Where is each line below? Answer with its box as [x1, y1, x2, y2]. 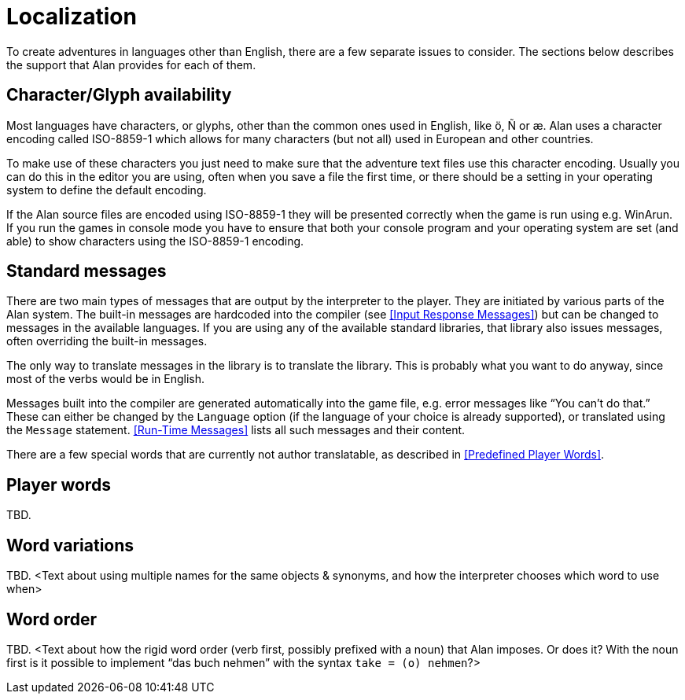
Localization [6, 3, 137, 30]
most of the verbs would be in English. [6, 372, 204, 386]
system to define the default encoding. [6, 182, 207, 197]
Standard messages [6, 261, 167, 282]
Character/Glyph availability [6, 85, 232, 105]
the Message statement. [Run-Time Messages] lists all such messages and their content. [6, 423, 466, 437]
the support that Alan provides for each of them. [6, 57, 256, 72]
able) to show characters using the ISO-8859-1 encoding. [6, 234, 304, 248]
